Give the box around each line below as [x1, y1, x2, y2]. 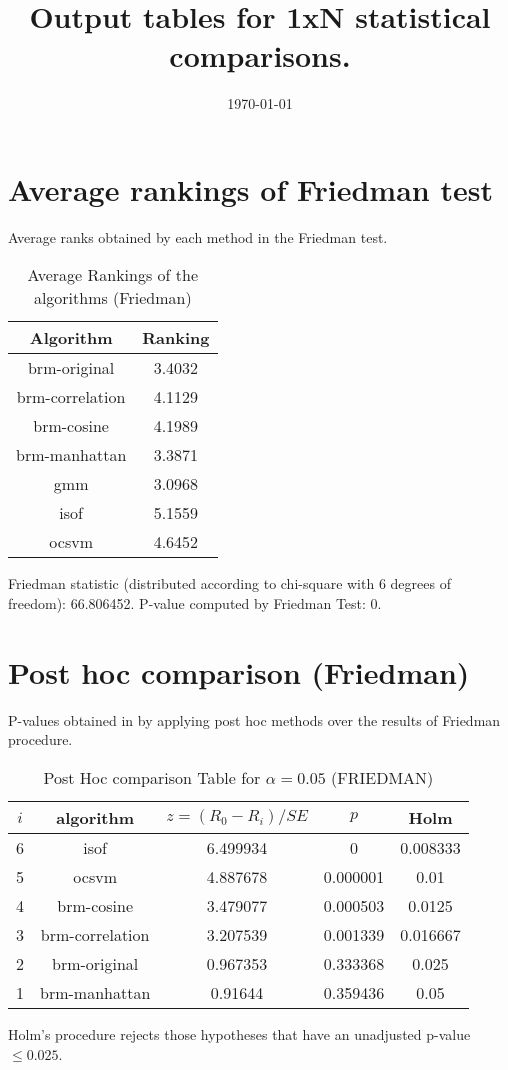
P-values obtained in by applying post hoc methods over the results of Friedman [8, 709, 501, 730]
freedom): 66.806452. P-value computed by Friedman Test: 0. [8, 593, 382, 614]
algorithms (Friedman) [33, 286, 192, 310]
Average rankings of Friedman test [8, 168, 493, 209]
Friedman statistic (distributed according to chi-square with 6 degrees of [8, 573, 451, 594]
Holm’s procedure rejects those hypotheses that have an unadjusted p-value [8, 1023, 471, 1044]
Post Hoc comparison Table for [43, 765, 261, 789]
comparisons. [169, 35, 351, 76]
